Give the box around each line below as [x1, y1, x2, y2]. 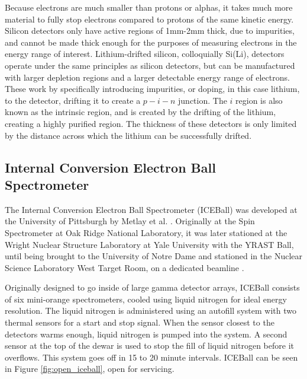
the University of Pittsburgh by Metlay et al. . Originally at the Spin [5, 215, 255, 227]
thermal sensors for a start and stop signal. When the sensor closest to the [5, 316, 274, 329]
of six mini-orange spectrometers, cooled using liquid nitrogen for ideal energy [5, 292, 287, 305]
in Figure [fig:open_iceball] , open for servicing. [5, 362, 174, 375]
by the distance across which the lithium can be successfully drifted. [5, 129, 252, 141]
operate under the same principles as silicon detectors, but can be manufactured [5, 59, 295, 71]
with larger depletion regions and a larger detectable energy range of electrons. [5, 71, 290, 83]
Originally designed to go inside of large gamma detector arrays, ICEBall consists [5, 281, 300, 294]
